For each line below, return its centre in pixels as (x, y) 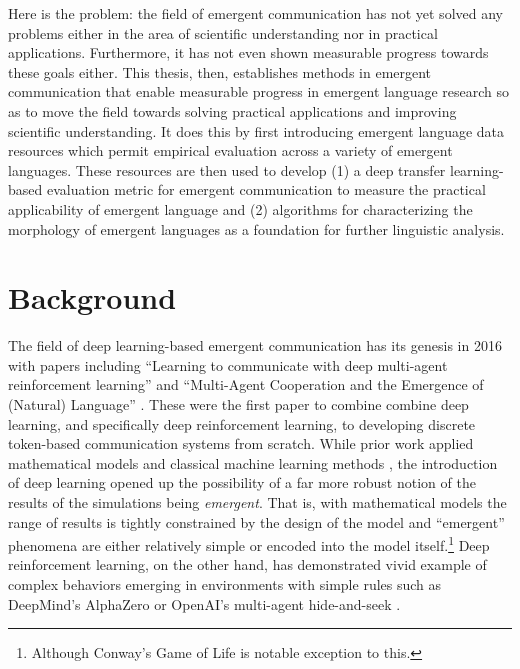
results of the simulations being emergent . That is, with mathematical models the (257, 502)
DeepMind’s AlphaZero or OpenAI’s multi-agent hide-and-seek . (204, 603)
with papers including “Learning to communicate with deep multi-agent (228, 364)
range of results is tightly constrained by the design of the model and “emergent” (256, 521)
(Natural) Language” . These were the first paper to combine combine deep (238, 404)
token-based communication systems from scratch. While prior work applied (241, 443)
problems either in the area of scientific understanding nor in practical (223, 32)
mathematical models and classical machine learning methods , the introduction (253, 462)
